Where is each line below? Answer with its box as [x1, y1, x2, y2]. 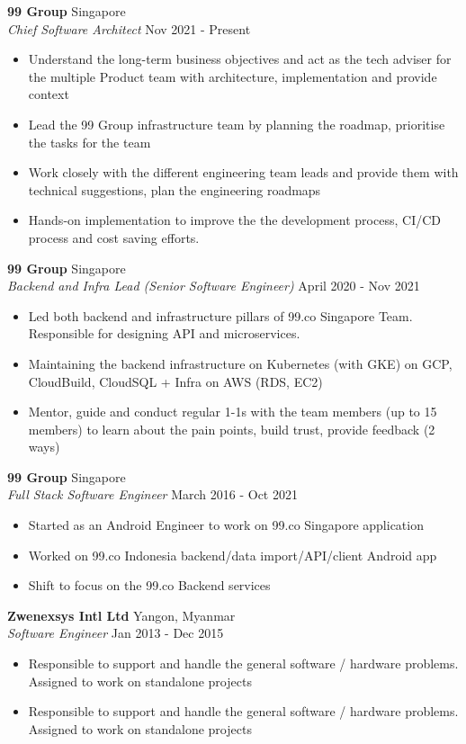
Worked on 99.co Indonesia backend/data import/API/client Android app [28, 545, 437, 564]
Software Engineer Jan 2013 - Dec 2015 [7, 623, 224, 642]
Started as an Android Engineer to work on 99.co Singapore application [28, 515, 424, 534]
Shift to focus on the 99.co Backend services [28, 576, 271, 595]
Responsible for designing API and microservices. [28, 324, 300, 343]
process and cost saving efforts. [28, 228, 200, 247]
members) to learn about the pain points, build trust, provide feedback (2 [28, 419, 435, 438]
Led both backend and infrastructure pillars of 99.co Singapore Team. [28, 306, 413, 325]
